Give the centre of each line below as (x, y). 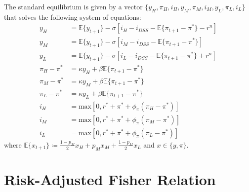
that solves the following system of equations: (73, 17)
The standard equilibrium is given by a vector (73, 6)
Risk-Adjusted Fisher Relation (110, 179)
